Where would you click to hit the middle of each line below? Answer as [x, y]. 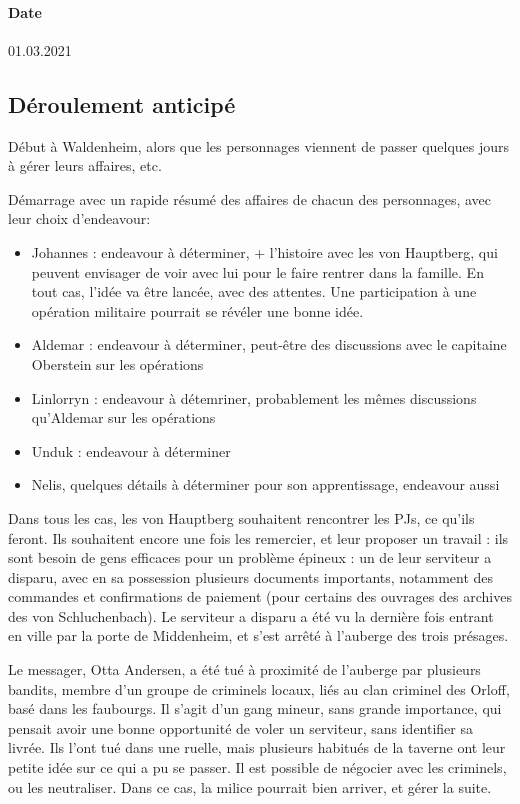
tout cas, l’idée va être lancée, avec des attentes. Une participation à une [254, 291]
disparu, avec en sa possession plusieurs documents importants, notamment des [251, 576]
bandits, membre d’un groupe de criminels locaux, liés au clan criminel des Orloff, [259, 688]
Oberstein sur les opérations [117, 363]
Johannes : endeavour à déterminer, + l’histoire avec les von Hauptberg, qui [264, 251]
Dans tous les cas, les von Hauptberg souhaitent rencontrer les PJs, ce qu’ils [241, 517]
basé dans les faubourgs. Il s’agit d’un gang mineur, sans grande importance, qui [255, 708]
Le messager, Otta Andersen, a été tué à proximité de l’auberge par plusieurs [244, 669]
